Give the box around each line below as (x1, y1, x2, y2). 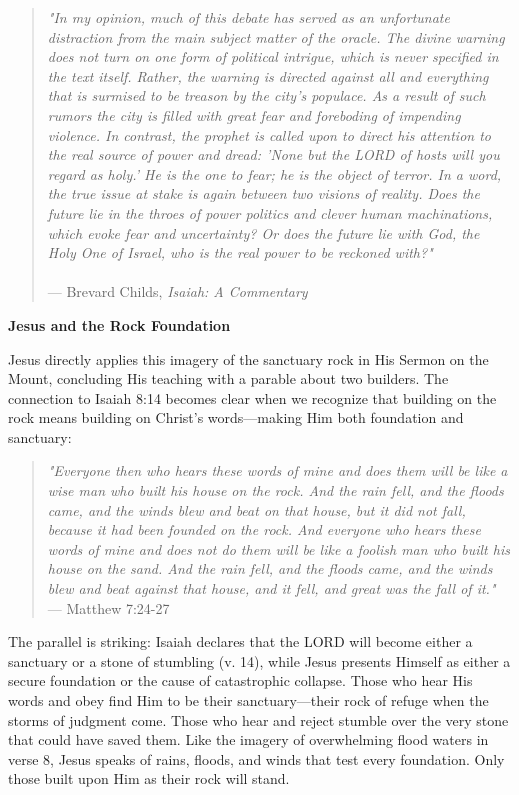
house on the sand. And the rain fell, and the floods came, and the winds (47, 558, 493, 579)
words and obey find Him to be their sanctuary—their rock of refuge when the (8, 690, 489, 710)
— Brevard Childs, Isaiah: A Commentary (47, 281, 308, 302)
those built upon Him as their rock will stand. (8, 768, 290, 789)
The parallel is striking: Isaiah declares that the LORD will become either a (8, 631, 473, 652)
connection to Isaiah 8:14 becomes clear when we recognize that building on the (8, 387, 497, 408)
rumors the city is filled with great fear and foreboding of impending (47, 104, 461, 125)
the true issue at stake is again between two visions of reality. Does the (47, 183, 480, 204)
